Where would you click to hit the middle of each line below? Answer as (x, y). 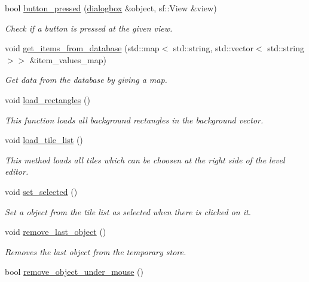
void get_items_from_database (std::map (82, 48)
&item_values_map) (68, 59)
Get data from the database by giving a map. (86, 80)
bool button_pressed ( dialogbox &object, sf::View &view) (111, 8)
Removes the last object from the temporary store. (96, 251)
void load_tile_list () (44, 140)
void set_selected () (41, 191)
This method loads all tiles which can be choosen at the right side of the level (145, 159)
